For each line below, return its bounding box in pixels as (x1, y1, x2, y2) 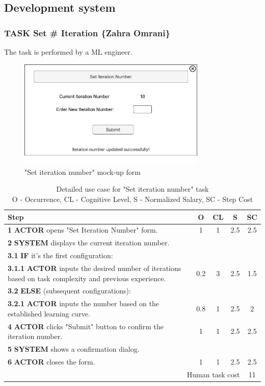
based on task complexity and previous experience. (8, 273, 166, 283)
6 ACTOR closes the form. (8, 356, 95, 367)
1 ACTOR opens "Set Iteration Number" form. (8, 224, 158, 235)
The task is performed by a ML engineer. (4, 47, 132, 57)
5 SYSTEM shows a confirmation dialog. (8, 344, 140, 354)
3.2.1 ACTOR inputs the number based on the (8, 298, 159, 309)
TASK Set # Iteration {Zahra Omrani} (4, 26, 170, 39)
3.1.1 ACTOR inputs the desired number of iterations (8, 262, 181, 273)
